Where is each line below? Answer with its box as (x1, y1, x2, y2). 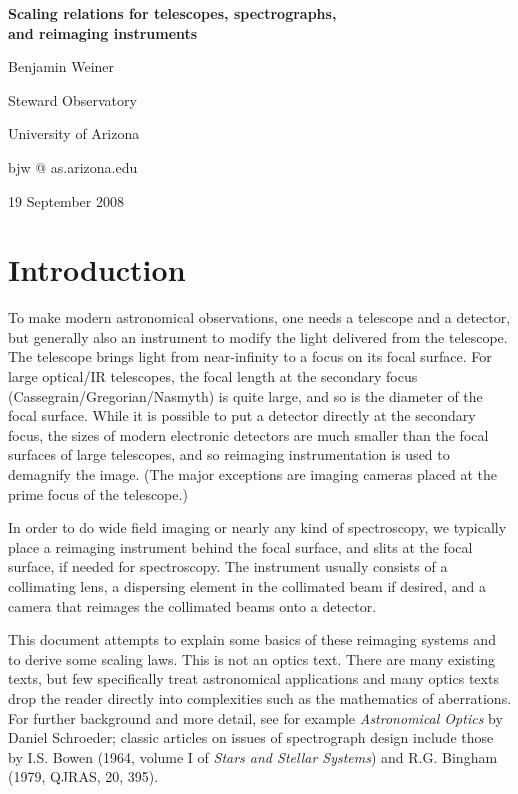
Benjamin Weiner (8, 56, 115, 77)
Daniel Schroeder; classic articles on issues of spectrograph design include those (8, 727, 494, 748)
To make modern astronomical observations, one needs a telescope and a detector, (8, 307, 511, 328)
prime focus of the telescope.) (8, 483, 188, 504)
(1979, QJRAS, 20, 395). (8, 766, 159, 787)
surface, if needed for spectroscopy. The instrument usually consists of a (8, 556, 448, 577)
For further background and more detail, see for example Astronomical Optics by (8, 707, 503, 728)
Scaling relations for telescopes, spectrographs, (8, 3, 337, 23)
